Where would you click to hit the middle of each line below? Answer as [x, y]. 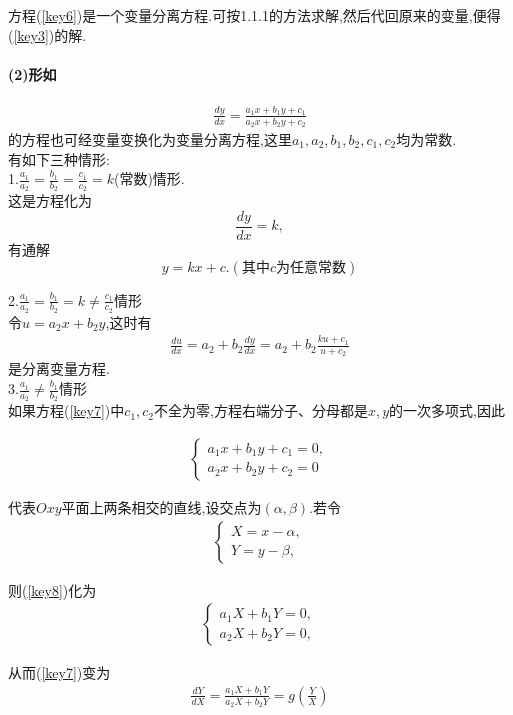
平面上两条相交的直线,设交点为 [161, 506]
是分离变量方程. [59, 368]
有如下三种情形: [59, 158]
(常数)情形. [149, 178]
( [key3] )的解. [47, 34]
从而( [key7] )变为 [59, 672]
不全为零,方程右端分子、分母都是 [261, 410]
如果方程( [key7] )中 [66, 410]
